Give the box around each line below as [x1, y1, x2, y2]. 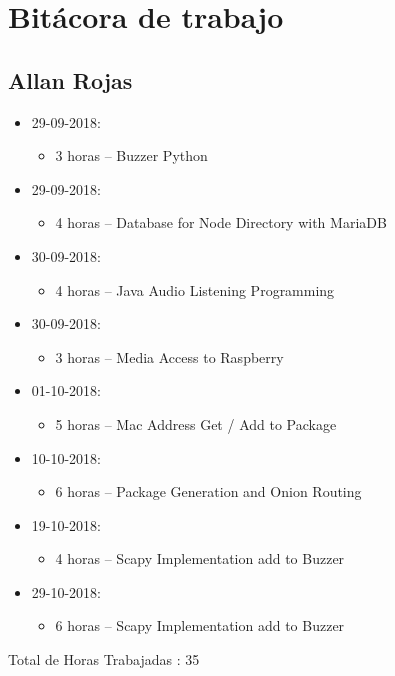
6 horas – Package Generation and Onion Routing [55, 481, 362, 502]
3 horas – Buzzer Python [55, 145, 208, 166]
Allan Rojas [8, 64, 133, 95]
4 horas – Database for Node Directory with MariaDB [55, 212, 387, 233]
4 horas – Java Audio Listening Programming [55, 279, 335, 300]
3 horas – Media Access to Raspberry [55, 346, 284, 367]
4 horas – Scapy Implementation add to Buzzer [55, 548, 345, 569]
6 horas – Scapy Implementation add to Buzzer [55, 615, 345, 636]
